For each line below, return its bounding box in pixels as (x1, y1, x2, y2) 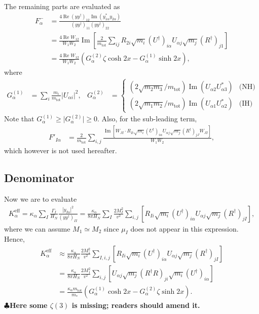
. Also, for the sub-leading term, (97, 113, 197, 124)
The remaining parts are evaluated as (4, 1, 120, 11)
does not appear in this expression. (130, 223, 239, 234)
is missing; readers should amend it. (71, 300, 200, 310)
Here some (9, 300, 48, 310)
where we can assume (4, 223, 70, 234)
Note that (4, 113, 34, 124)
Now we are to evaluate (4, 193, 77, 204)
